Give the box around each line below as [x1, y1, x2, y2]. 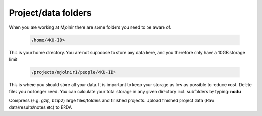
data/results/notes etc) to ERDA [9, 104, 72, 110]
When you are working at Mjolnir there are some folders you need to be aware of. [9, 24, 172, 30]
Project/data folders [9, 7, 92, 18]
